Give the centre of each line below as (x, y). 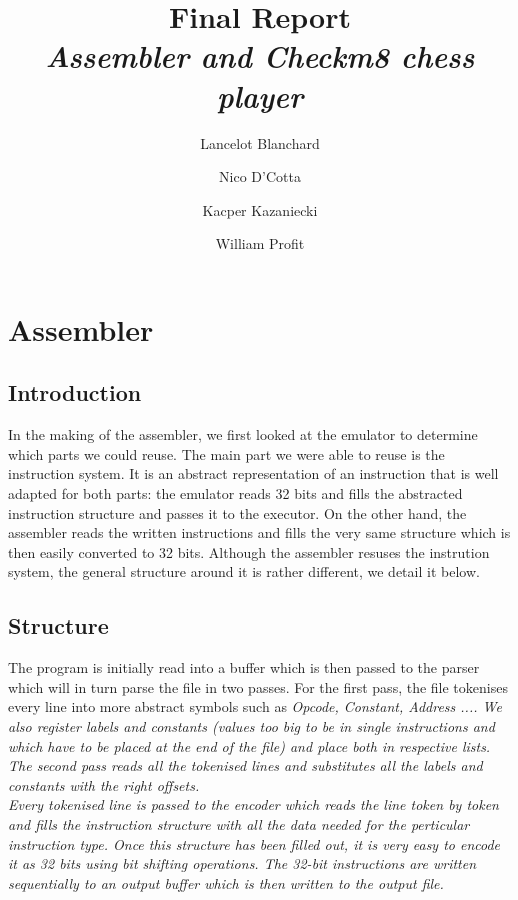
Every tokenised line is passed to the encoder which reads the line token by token (253, 804)
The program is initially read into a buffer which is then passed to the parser (244, 667)
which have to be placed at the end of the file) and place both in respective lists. (249, 745)
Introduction (75, 392)
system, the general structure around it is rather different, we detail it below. (244, 571)
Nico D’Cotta (260, 176)
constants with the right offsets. (104, 784)
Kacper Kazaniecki (260, 209)
